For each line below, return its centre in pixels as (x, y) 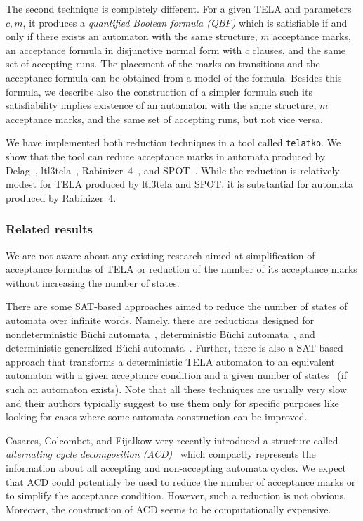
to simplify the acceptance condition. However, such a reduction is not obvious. (176, 495)
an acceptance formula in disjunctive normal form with (124, 50)
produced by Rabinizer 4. (61, 197)
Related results (49, 229)
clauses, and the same (299, 50)
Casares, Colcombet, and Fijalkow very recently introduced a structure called (172, 440)
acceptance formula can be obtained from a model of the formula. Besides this (174, 77)
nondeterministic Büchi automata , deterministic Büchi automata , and (160, 334)
